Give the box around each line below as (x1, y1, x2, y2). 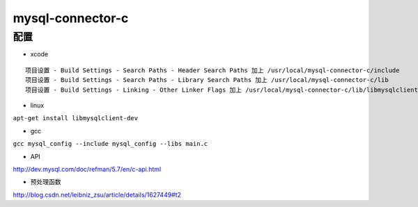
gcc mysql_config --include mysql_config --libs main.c (13, 140, 208, 148)
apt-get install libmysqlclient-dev (13, 115, 139, 122)
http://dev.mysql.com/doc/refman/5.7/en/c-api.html (13, 165, 162, 173)
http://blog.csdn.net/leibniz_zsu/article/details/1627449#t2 (13, 190, 181, 199)
